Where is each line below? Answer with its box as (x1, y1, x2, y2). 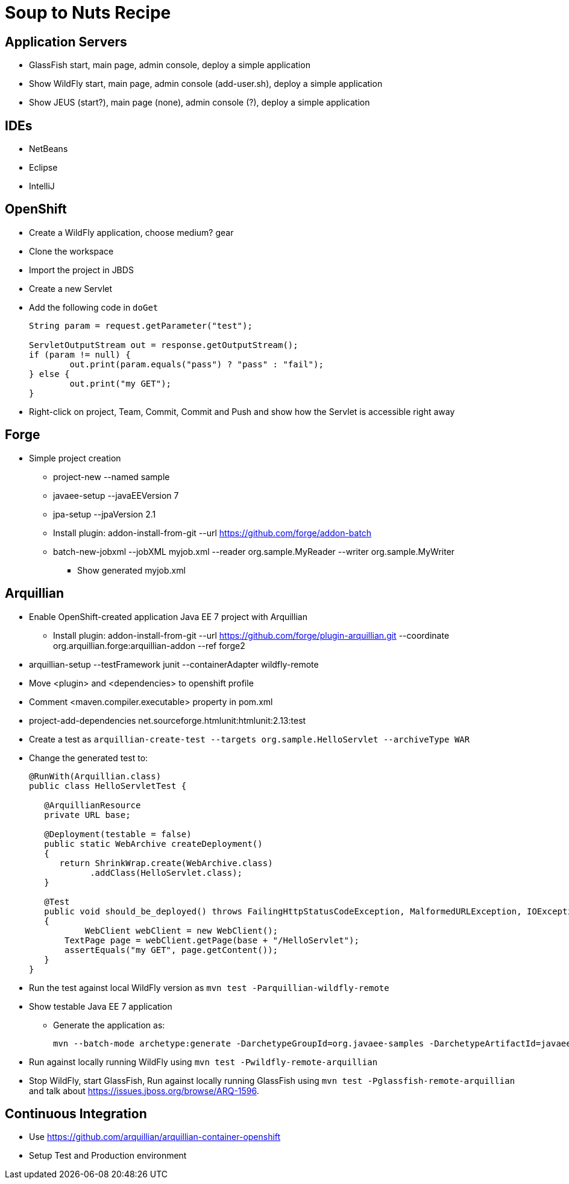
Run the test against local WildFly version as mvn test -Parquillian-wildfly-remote (29, 982, 389, 993)
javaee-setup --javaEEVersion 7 (53, 490, 179, 501)
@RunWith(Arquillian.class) (29, 771, 162, 781)
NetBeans (29, 144, 68, 154)
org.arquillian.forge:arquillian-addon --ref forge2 (53, 640, 245, 651)
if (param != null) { (29, 349, 131, 359)
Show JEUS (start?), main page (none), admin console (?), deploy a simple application (29, 97, 370, 108)
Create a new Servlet (29, 283, 113, 294)
